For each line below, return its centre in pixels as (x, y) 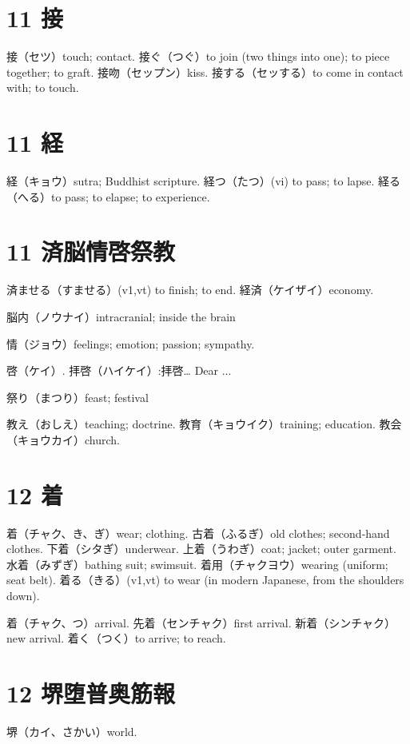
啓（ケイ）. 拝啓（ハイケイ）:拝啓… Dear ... (119, 370)
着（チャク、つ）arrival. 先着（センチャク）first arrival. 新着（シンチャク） (201, 622)
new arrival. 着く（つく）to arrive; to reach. (116, 638)
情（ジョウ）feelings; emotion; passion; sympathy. (131, 343)
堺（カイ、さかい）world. (72, 731)
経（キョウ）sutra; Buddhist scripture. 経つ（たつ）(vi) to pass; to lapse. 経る (204, 181)
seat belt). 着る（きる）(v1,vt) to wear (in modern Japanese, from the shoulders (205, 580)
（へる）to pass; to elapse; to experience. (108, 196)
